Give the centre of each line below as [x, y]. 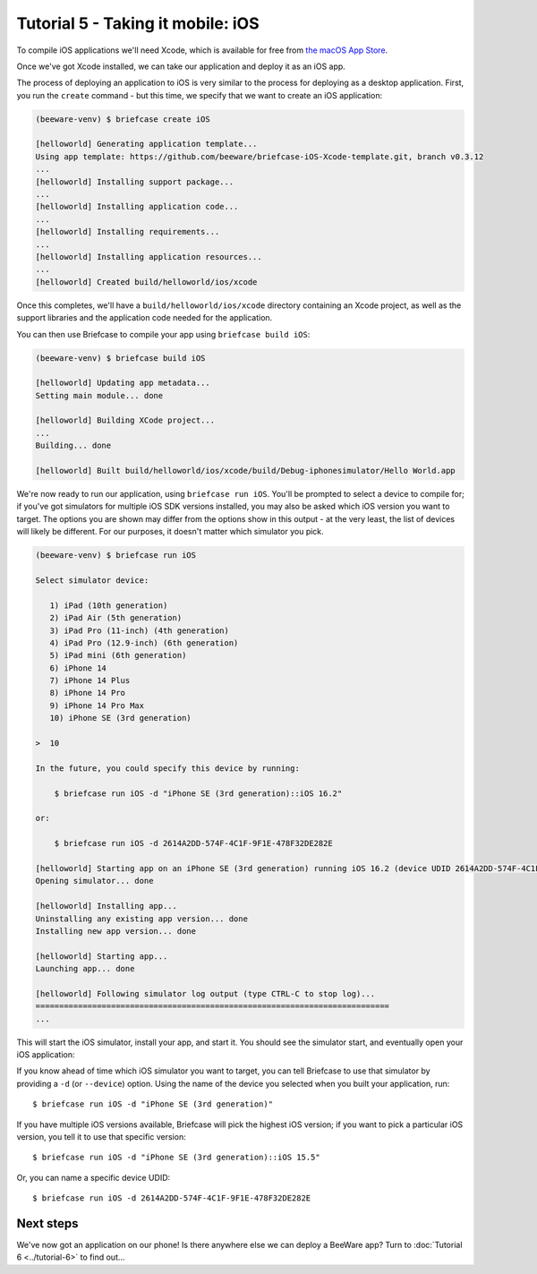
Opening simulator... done [94, 881]
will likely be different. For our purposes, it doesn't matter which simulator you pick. [170, 532]
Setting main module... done [99, 395]
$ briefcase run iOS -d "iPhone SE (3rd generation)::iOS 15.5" [177, 1158]
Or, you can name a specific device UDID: [94, 1177]
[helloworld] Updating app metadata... [123, 383]
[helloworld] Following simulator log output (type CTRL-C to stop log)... [205, 993]
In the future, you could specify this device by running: [167, 768]
